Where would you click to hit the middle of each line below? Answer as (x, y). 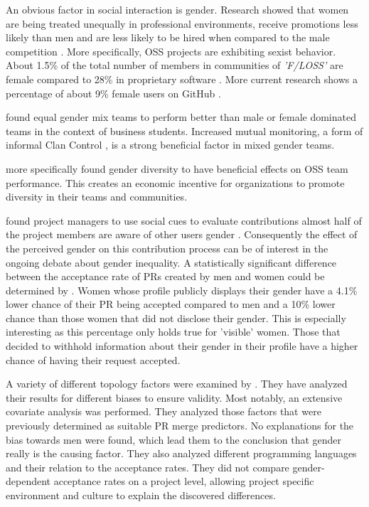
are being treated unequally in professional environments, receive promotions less (182, 23)
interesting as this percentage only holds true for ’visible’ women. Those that (173, 332)
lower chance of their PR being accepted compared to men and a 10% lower (171, 304)
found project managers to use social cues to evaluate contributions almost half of (184, 220)
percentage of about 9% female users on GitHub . (113, 93)
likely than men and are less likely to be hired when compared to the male (168, 37)
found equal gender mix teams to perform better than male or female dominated (181, 117)
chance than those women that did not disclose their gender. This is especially (176, 317)
